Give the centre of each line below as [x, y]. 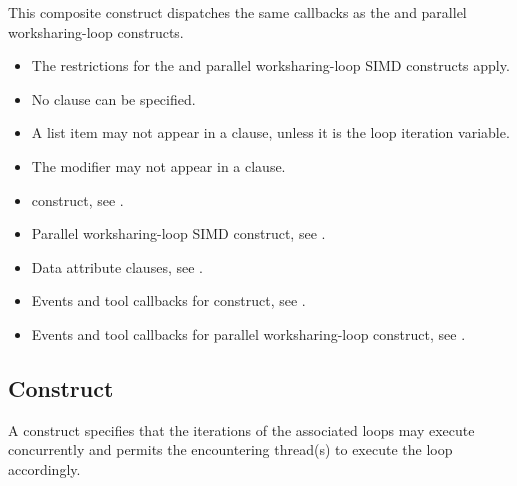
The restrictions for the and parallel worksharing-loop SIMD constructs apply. [270, 65]
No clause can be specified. [113, 98]
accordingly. [44, 468]
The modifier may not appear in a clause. [158, 165]
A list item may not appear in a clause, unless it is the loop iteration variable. [270, 132]
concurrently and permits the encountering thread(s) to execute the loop [230, 449]
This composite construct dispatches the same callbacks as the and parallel [237, 12]
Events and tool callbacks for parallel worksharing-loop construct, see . [248, 333]
